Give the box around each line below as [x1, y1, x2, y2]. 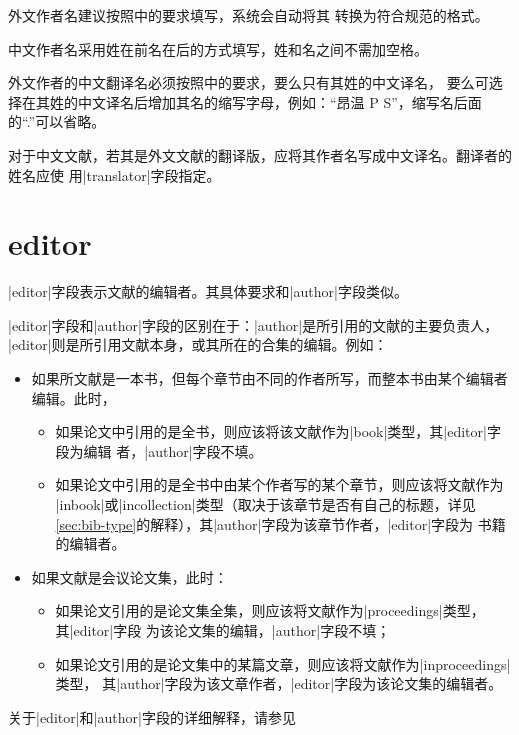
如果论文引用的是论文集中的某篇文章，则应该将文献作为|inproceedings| [55, 653, 511, 674]
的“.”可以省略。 [8, 111, 106, 132]
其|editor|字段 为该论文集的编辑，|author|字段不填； [55, 620, 391, 640]
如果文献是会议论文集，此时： [31, 566, 228, 587]
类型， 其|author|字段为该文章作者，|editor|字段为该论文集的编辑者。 [55, 673, 503, 694]
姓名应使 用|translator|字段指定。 [8, 164, 221, 185]
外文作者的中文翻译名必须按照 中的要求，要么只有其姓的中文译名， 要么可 [8, 72, 489, 93]
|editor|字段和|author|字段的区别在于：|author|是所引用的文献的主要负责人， [8, 314, 499, 335]
